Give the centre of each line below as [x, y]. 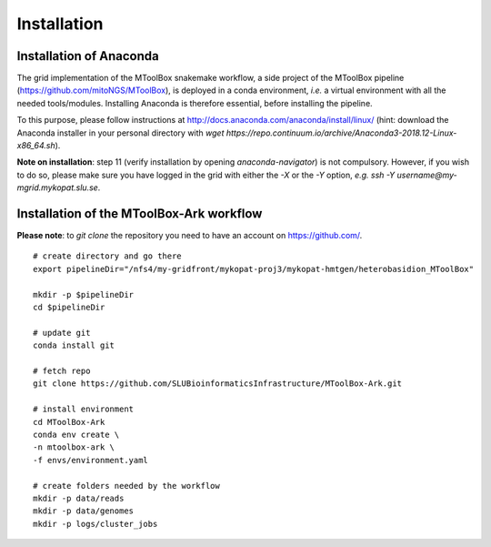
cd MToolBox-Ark [69, 422]
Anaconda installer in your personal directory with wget [120, 133]
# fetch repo [62, 371]
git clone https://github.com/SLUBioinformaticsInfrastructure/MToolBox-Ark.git [218, 384]
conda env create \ [76, 434]
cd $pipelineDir [69, 308]
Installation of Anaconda [88, 56]
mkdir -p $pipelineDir [84, 294]
